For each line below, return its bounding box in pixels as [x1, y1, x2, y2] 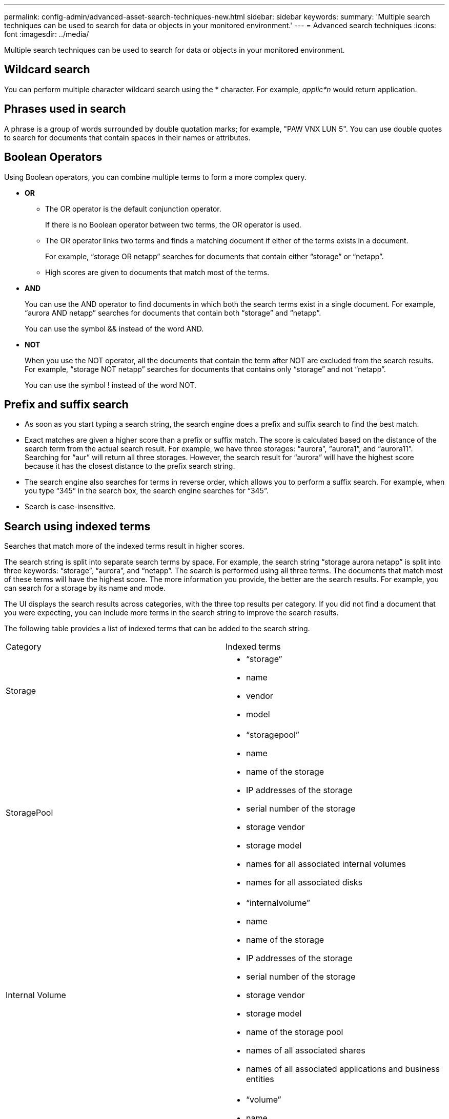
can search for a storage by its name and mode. [4, 584, 166, 593]
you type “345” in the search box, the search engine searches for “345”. [25, 486, 269, 495]
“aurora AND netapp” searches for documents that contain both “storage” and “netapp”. [25, 308, 321, 317]
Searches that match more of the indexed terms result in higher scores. [4, 542, 244, 551]
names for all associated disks [246, 877, 363, 888]
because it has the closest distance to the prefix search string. [25, 462, 235, 471]
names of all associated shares [246, 1045, 365, 1056]
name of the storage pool [246, 1027, 343, 1038]
